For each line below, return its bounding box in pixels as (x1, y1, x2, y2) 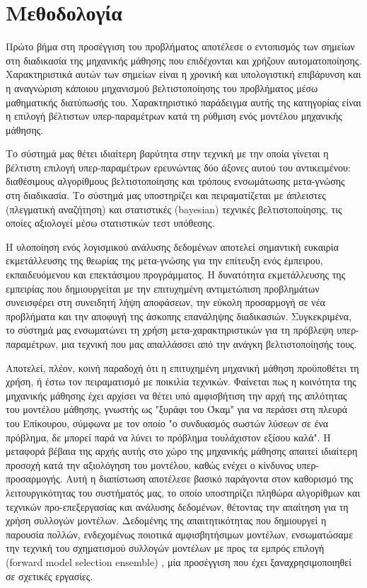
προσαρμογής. (6, 471, 63, 486)
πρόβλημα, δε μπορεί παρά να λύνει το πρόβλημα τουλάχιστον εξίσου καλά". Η (6, 429, 331, 444)
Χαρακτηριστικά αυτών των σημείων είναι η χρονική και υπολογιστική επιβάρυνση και (6, 67, 361, 81)
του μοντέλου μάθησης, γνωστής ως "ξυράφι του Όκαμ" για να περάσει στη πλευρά (6, 402, 348, 417)
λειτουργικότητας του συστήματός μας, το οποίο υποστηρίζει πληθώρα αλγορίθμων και (6, 485, 361, 499)
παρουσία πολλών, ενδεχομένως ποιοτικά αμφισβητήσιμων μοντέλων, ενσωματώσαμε (6, 526, 354, 541)
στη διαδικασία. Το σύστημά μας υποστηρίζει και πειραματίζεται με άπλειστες (6, 188, 326, 203)
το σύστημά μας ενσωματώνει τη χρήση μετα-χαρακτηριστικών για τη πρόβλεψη (6, 322, 334, 337)
